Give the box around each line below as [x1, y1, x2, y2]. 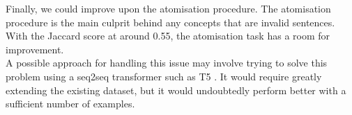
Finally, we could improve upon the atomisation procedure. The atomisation [6, 1, 331, 15]
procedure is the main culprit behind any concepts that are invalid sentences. [6, 15, 335, 29]
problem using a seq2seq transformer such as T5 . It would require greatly [6, 69, 322, 83]
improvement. [6, 42, 64, 56]
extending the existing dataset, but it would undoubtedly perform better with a [6, 82, 346, 97]
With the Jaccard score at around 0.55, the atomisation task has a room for [6, 28, 330, 43]
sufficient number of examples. [6, 96, 135, 111]
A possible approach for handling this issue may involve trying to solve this [6, 55, 328, 70]
